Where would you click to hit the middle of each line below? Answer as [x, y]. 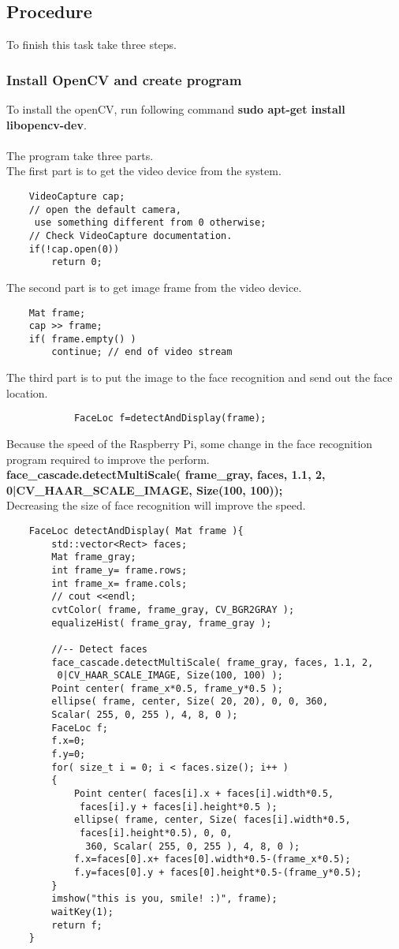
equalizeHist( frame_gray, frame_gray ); [162, 623]
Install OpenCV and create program [124, 79]
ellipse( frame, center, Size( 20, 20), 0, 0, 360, [190, 702]
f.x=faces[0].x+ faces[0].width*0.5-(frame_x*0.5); [212, 859]
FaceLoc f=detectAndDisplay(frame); [170, 418]
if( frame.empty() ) [82, 339]
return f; [77, 925]
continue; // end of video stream [142, 352]
